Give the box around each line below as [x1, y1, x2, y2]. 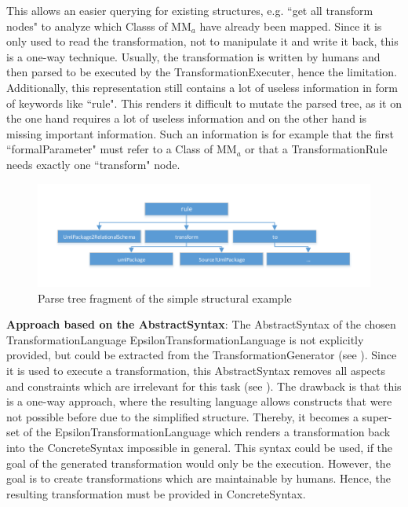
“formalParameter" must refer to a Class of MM [6, 141, 237, 157]
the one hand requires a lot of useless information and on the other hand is [6, 110, 367, 127]
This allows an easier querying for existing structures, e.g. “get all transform [6, 2, 373, 18]
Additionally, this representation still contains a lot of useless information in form [6, 79, 398, 95]
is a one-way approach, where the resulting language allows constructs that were [6, 393, 392, 410]
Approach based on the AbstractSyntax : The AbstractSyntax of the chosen [6, 316, 396, 332]
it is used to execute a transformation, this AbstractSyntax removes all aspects [6, 362, 385, 379]
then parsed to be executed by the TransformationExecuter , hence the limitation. [6, 64, 397, 80]
